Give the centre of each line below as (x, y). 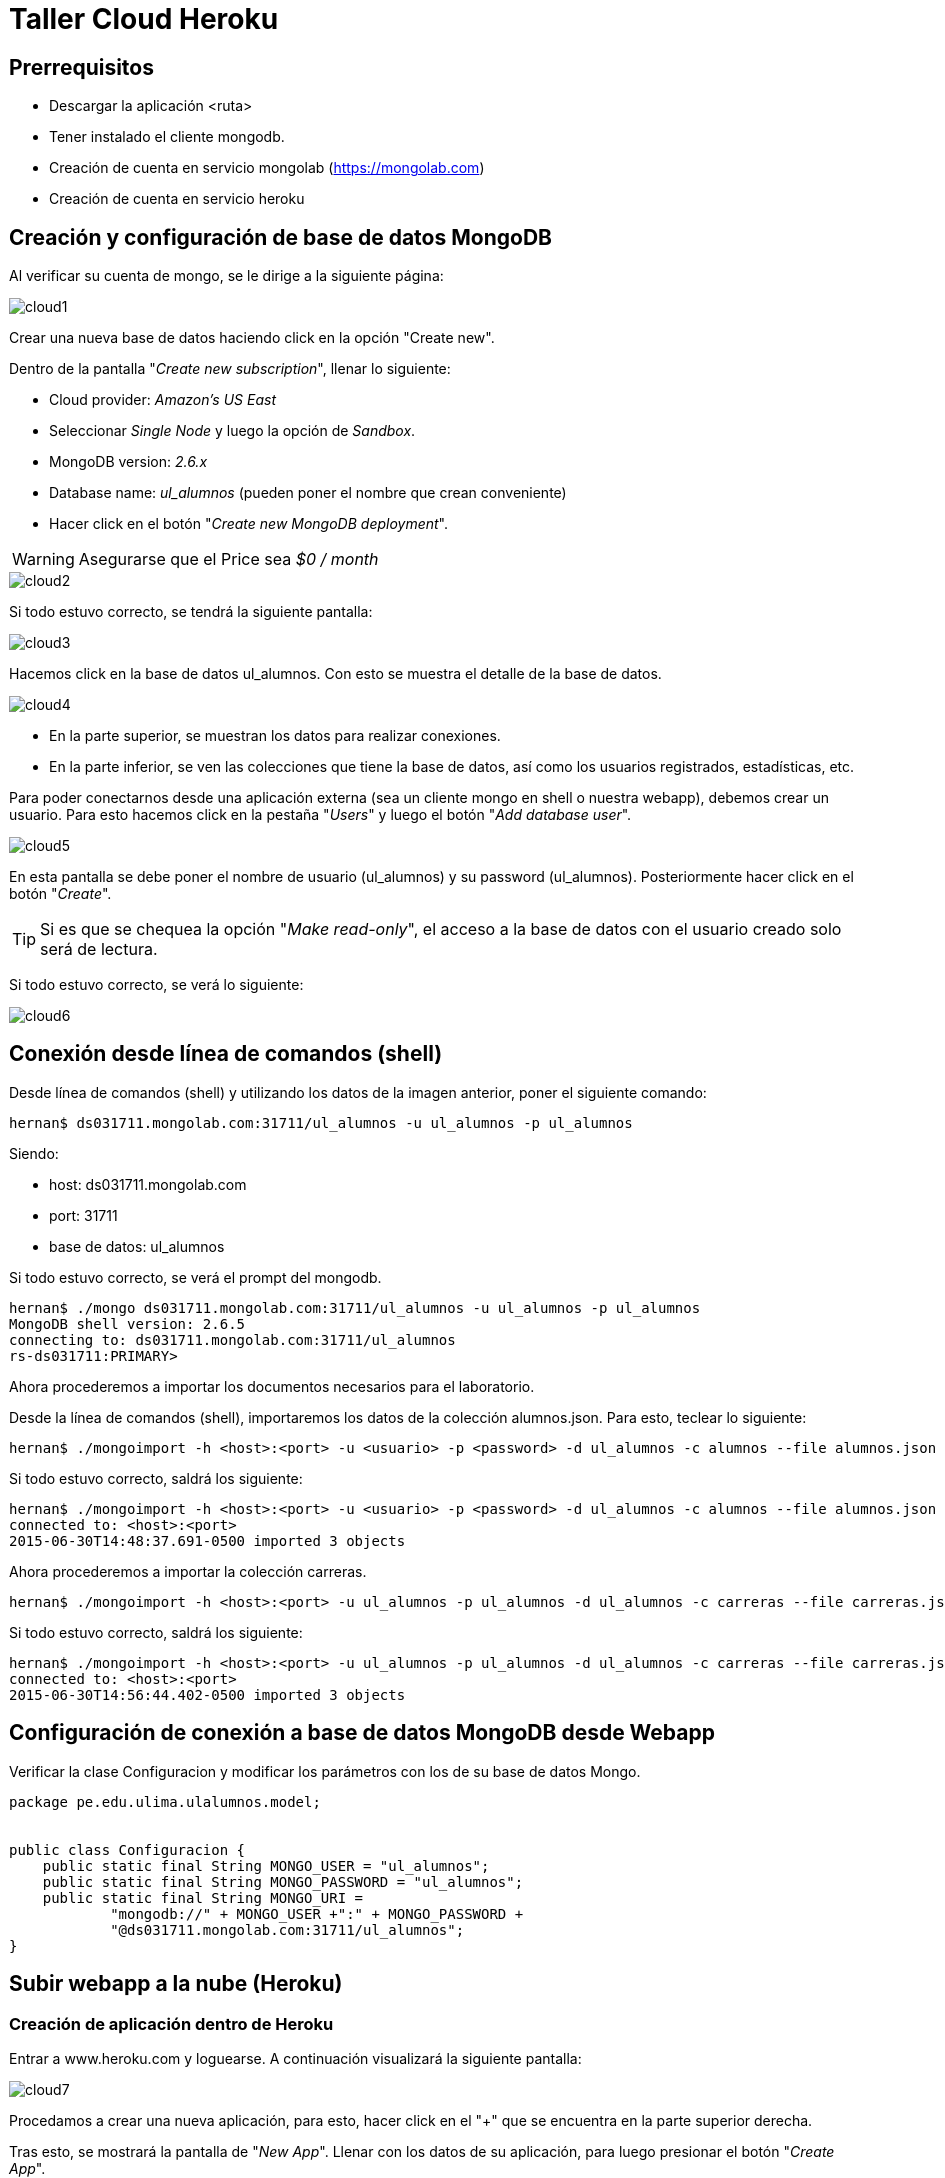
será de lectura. (99, 949)
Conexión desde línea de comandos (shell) (226, 1054)
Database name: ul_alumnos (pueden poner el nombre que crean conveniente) (308, 493)
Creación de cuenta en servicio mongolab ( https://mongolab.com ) (267, 168)
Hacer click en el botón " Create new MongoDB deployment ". (249, 524)
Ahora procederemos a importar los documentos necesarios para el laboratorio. (272, 1386)
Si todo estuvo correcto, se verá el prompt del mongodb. (195, 1277)
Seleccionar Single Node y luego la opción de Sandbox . (232, 431)
